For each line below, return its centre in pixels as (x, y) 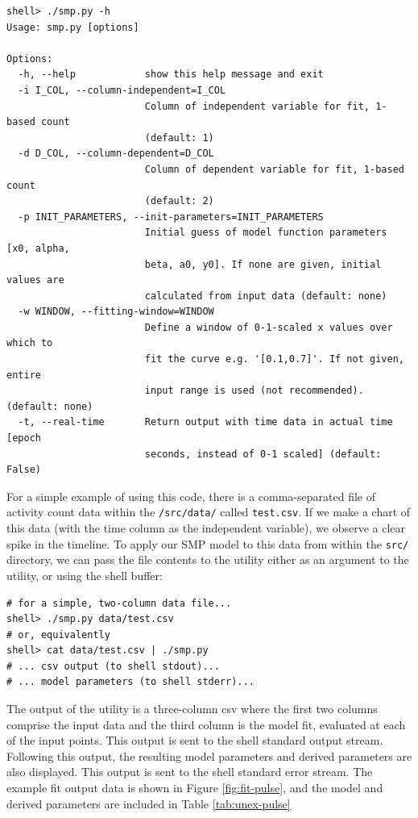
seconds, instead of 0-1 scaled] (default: (263, 454)
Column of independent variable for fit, (257, 106)
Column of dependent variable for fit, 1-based (274, 169)
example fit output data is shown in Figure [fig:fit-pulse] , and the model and (195, 788)
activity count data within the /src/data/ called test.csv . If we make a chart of (209, 512)
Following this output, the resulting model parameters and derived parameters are (209, 755)
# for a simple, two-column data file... (119, 603)
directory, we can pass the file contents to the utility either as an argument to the (208, 559)
